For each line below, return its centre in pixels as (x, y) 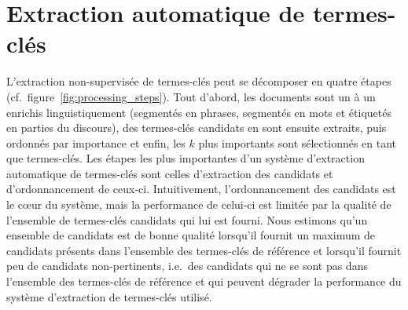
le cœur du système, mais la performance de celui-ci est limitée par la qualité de (199, 204)
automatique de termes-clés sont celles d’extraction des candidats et (170, 173)
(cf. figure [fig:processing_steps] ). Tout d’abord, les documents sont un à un (191, 96)
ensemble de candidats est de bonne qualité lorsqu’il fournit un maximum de (191, 235)
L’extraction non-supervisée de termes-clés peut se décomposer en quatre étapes (199, 81)
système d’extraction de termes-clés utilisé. (109, 296)
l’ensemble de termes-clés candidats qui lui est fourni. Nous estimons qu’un (187, 219)
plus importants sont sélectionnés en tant (298, 142)
